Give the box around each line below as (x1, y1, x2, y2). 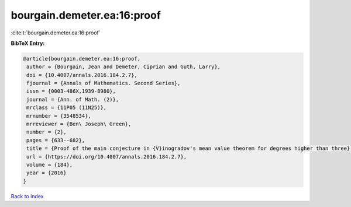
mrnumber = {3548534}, (26, 113, 92, 119)
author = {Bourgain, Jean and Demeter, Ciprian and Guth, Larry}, (26, 64, 221, 70)
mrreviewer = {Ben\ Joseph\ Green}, (26, 121, 132, 128)
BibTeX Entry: (11, 40, 45, 47)
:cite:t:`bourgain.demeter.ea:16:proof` (11, 29, 101, 36)
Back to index (11, 192, 44, 199)
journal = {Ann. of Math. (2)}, (26, 96, 119, 103)
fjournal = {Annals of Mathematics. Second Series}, (26, 80, 181, 87)
